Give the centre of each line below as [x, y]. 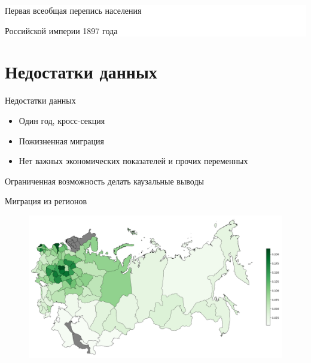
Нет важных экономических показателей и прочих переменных [133, 161]
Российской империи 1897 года [61, 30]
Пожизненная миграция [61, 140]
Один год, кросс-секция [62, 120]
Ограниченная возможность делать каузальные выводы [104, 181]
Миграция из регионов [46, 201]
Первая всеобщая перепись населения [73, 10]
